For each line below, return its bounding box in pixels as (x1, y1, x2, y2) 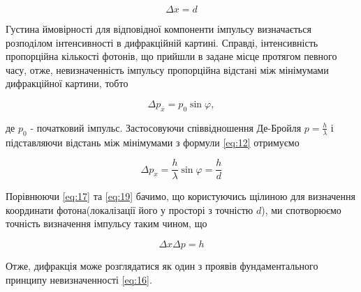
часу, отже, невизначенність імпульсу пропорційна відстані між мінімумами (6, 62, 329, 77)
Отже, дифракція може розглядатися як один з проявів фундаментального (6, 259, 318, 273)
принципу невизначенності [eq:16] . (6, 272, 152, 286)
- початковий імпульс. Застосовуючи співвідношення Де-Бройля (30, 120, 302, 135)
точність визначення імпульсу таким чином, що (6, 216, 207, 231)
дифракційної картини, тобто (6, 76, 128, 91)
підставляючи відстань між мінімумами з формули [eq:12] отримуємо (6, 135, 300, 149)
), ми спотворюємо (261, 202, 341, 217)
